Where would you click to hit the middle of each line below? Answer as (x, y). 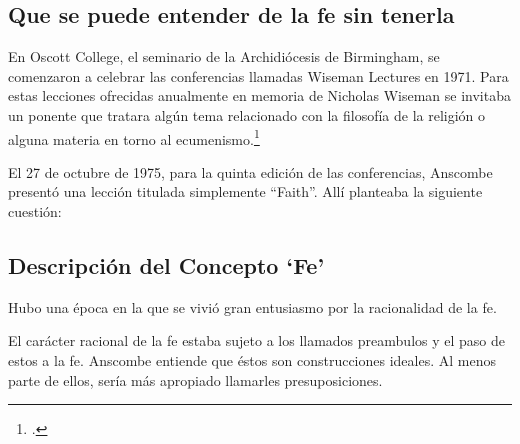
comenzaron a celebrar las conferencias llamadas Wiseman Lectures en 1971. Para (258, 75)
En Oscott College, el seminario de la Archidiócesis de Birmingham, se (224, 56)
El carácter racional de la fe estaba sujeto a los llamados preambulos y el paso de (256, 340)
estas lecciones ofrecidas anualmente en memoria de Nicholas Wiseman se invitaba (259, 95)
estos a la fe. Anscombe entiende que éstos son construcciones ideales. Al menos (252, 360)
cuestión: (35, 211)
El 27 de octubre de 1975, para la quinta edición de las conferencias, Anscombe (250, 171)
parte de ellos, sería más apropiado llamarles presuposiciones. (195, 379)
